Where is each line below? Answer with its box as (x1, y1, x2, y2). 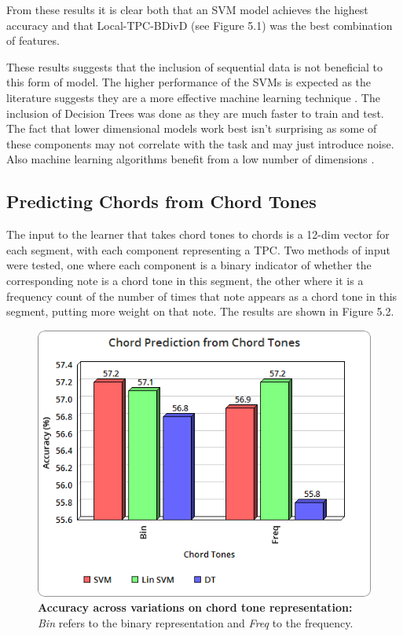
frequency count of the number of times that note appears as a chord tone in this (6, 287, 398, 304)
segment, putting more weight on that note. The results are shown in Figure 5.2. (6, 303, 394, 320)
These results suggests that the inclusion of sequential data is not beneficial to (6, 58, 383, 75)
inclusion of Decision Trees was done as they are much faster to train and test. (6, 104, 384, 121)
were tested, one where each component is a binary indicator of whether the (6, 257, 372, 273)
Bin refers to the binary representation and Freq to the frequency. (38, 615, 354, 631)
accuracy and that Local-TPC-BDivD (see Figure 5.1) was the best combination (6, 16, 393, 33)
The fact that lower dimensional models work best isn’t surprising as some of (6, 120, 377, 137)
